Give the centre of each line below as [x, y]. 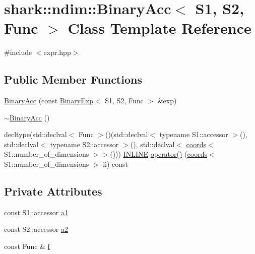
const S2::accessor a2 [36, 229]
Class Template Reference [160, 28]
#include [18, 52]
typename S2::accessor [84, 144]
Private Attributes [53, 191]
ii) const [116, 164]
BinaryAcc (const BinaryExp [49, 101]
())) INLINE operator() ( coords [158, 154]
